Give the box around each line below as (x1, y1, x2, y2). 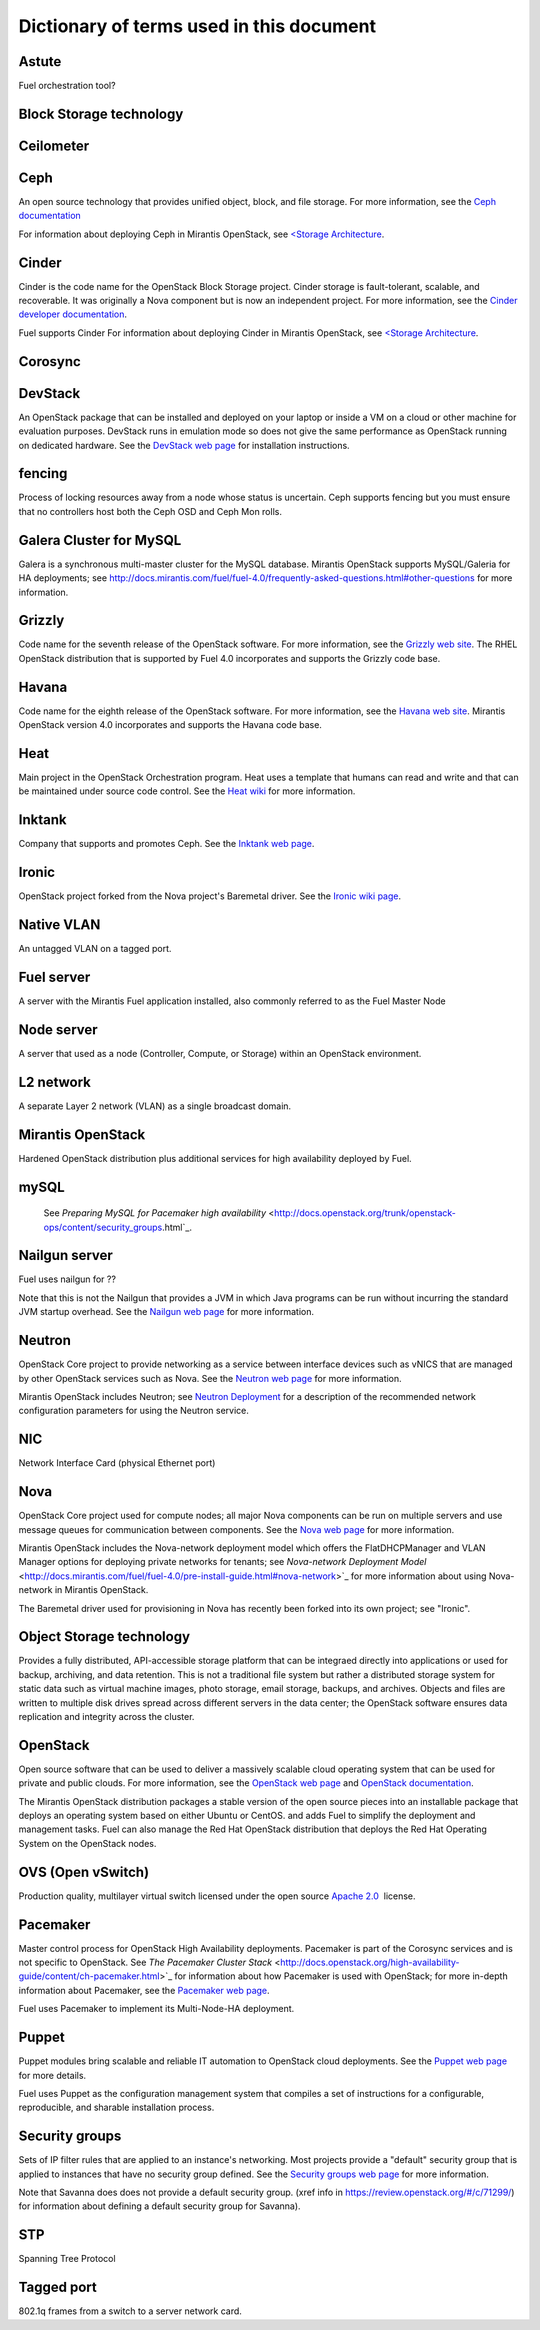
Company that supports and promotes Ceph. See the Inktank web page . (18, 838, 315, 850)
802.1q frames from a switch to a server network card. (18, 2305, 242, 2317)
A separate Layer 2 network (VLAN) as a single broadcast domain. (18, 1100, 292, 1112)
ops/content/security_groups (43, 1221, 163, 1233)
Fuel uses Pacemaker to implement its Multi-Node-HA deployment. (18, 2003, 295, 2015)
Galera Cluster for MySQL (18, 531, 182, 549)
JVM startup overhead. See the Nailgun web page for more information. (18, 1306, 315, 1318)
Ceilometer (18, 137, 90, 154)
